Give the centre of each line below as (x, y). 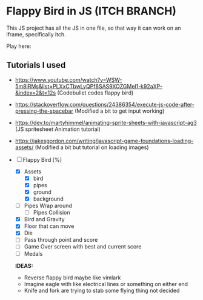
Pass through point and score (61, 240)
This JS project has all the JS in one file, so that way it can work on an (94, 28)
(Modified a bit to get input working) (120, 111)
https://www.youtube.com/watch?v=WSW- (68, 79)
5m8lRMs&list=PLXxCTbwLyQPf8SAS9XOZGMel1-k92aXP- (88, 86)
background (48, 199)
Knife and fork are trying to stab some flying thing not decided (102, 290)
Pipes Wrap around (48, 206)
